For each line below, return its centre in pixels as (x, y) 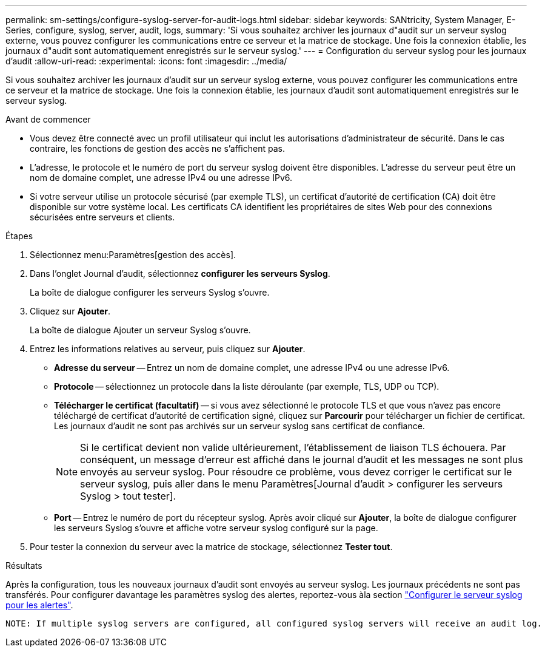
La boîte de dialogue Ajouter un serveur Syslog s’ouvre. (140, 330)
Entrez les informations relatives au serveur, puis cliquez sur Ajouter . (168, 349)
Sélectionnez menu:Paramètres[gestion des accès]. (133, 255)
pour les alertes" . (39, 605)
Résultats (24, 565)
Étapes (19, 236)
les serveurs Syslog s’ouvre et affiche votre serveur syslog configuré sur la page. (216, 528)
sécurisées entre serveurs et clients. (102, 217)
